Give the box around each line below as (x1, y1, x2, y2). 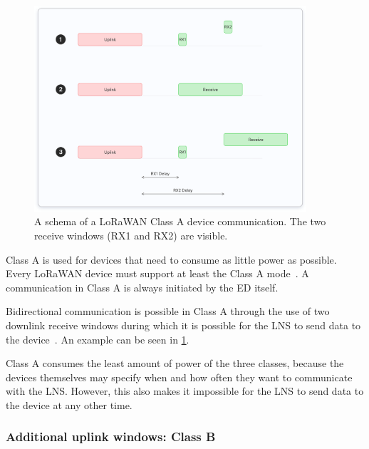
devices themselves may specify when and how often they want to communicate (6, 369, 353, 384)
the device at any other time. (6, 397, 132, 412)
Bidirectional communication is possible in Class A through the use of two (6, 304, 330, 319)
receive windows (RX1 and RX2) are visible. (34, 227, 228, 242)
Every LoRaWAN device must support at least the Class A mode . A (6, 266, 309, 281)
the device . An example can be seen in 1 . (6, 331, 189, 346)
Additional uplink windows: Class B (6, 428, 216, 445)
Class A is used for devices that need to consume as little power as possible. (6, 252, 337, 267)
